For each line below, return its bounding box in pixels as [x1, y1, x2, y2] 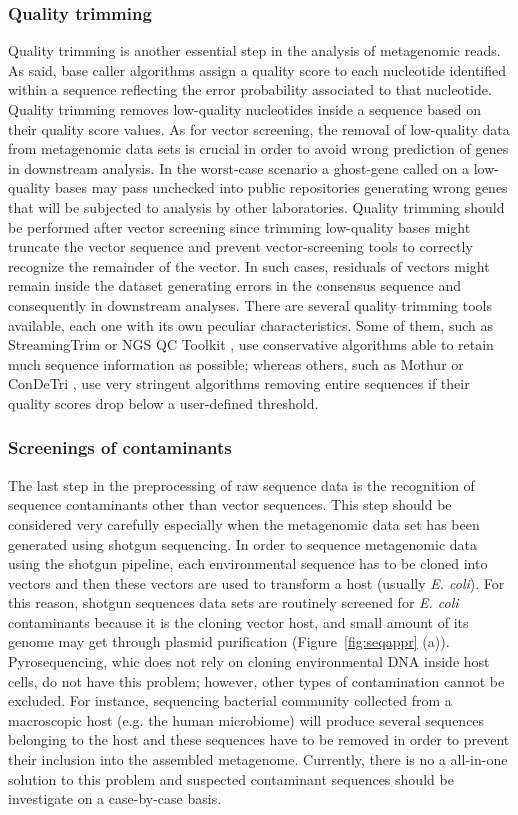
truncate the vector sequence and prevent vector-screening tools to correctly [8, 236, 473, 257]
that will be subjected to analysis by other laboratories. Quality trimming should [8, 196, 505, 217]
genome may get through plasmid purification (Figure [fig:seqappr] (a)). [8, 631, 450, 652]
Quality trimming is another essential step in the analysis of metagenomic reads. [8, 40, 501, 61]
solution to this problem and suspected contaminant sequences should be [8, 768, 454, 789]
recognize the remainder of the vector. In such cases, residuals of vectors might [8, 255, 490, 276]
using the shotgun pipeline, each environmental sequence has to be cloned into [8, 553, 488, 574]
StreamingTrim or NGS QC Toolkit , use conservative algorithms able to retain [8, 334, 494, 355]
